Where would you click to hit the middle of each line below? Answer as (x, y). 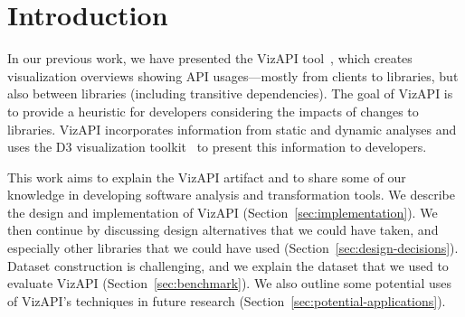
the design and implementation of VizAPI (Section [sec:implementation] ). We (223, 212)
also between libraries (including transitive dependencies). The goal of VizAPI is (230, 93)
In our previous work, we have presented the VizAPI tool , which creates (210, 58)
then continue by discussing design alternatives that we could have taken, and (223, 230)
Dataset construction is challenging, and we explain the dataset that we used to (228, 265)
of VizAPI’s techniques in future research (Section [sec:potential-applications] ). (227, 300)
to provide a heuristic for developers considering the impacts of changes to (213, 111)
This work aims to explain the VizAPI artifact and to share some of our (207, 177)
